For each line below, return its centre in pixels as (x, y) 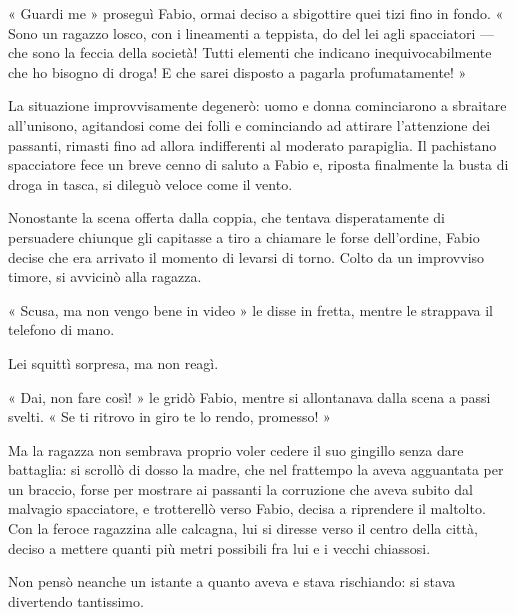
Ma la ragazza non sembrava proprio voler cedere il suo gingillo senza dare (236, 449)
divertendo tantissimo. (76, 600)
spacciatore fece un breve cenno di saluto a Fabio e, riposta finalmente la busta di (258, 164)
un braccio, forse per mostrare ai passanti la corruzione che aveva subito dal (240, 488)
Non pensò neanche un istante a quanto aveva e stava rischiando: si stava (232, 581)
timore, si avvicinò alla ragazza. (105, 276)
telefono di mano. (61, 329)
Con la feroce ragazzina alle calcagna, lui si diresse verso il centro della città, (243, 528)
